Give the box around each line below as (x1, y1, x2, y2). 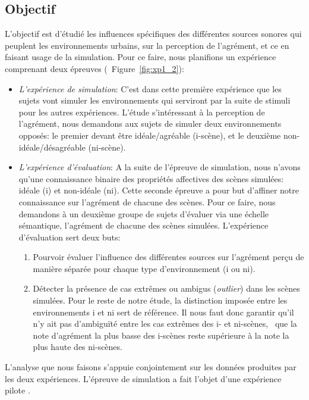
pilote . (5, 384, 30, 396)
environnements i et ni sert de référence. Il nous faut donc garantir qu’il (33, 305, 294, 318)
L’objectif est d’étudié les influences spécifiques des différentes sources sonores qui (5, 27, 302, 40)
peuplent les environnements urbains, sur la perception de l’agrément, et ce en (5, 39, 289, 51)
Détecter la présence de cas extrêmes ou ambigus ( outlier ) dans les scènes (33, 282, 300, 295)
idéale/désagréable (18, 140, 86, 153)
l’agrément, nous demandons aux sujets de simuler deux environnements (18, 117, 282, 130)
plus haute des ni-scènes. (33, 340, 122, 353)
